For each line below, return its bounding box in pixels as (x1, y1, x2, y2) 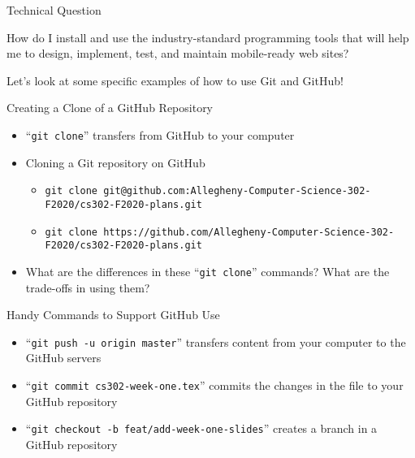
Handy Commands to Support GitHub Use (6, 306, 220, 323)
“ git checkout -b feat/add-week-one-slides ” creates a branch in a (25, 420, 378, 437)
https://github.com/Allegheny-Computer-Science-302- (103, 226, 395, 238)
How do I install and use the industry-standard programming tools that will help (6, 28, 409, 45)
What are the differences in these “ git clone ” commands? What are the (25, 262, 390, 279)
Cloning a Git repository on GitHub (25, 153, 205, 171)
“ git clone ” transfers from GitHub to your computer (25, 126, 295, 143)
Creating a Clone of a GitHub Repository (6, 99, 214, 116)
